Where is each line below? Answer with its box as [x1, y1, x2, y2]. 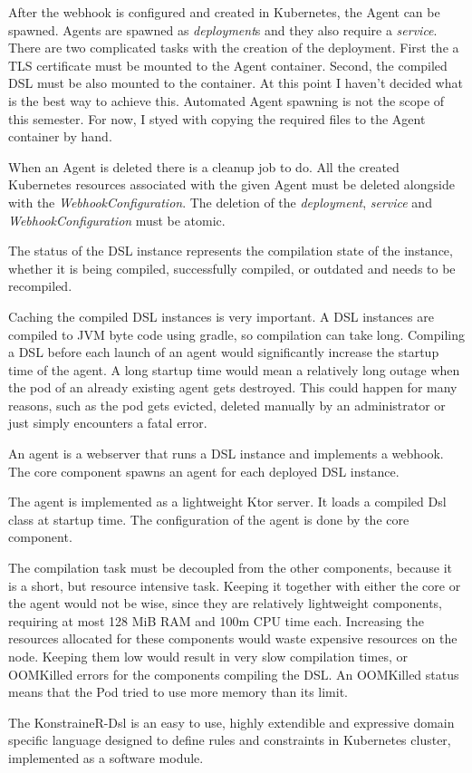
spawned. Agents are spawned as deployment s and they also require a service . [8, 20, 438, 39]
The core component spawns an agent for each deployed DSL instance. [8, 461, 400, 480]
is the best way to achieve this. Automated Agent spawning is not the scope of [8, 91, 445, 110]
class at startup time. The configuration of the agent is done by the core [8, 509, 409, 528]
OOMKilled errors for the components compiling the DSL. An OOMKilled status [8, 664, 459, 683]
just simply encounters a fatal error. [8, 413, 207, 432]
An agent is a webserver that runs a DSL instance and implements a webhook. [8, 444, 444, 463]
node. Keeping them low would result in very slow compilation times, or [8, 647, 408, 665]
